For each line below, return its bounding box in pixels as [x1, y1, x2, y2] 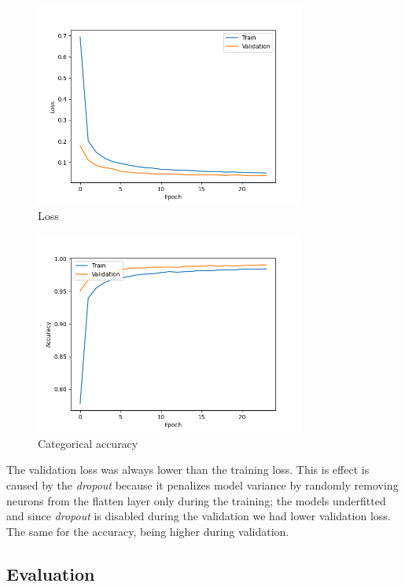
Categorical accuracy [38, 435, 138, 451]
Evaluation [6, 561, 95, 585]
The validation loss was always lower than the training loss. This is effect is [6, 461, 370, 478]
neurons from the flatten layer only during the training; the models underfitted [6, 492, 386, 508]
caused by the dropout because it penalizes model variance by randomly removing [6, 476, 399, 493]
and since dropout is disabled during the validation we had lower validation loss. [6, 508, 391, 524]
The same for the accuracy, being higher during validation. [6, 523, 289, 539]
